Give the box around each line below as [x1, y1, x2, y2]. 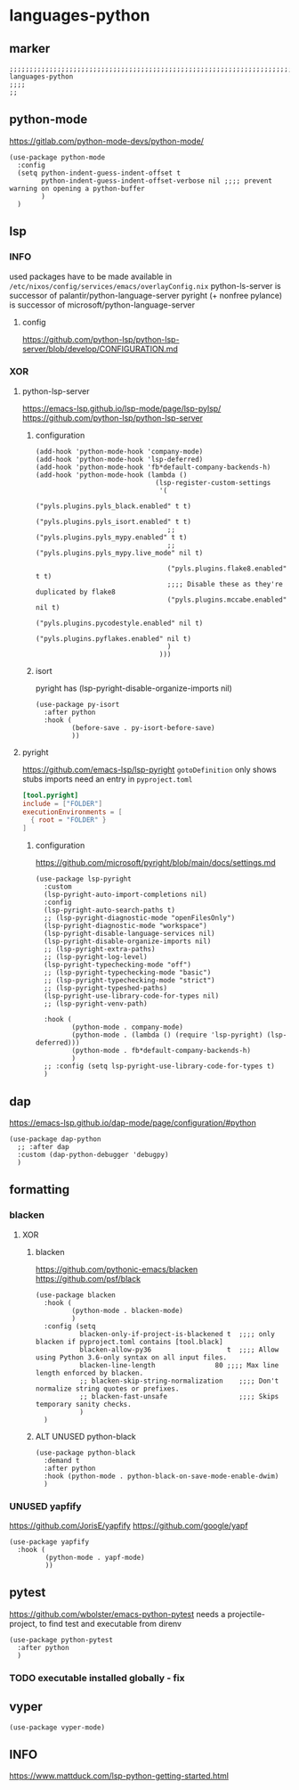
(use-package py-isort [35, 700, 120, 709]
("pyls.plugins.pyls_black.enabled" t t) [35, 501, 191, 511]
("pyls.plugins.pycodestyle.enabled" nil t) [35, 619, 204, 628]
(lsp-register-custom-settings [155, 478, 271, 487]
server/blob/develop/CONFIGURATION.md [21, 343, 178, 354]
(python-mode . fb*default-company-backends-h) [71, 1047, 252, 1055]
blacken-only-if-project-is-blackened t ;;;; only [79, 1329, 276, 1338]
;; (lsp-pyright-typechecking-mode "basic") [43, 968, 212, 977]
